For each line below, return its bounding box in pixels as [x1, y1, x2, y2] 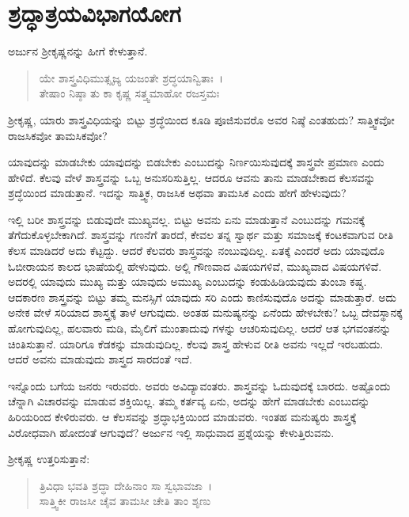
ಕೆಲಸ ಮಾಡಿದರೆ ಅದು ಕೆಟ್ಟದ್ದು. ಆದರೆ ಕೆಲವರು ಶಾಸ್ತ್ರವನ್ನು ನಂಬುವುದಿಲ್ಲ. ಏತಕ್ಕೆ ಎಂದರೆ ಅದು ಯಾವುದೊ [8, 242, 384, 259]
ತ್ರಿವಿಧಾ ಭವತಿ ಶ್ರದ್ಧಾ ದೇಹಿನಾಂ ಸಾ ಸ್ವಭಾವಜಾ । [39, 477, 213, 493]
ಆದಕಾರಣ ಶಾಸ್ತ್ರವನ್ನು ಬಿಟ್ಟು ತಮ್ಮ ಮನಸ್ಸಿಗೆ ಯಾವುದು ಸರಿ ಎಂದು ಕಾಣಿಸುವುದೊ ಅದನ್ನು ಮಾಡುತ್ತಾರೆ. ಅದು [8, 288, 397, 305]
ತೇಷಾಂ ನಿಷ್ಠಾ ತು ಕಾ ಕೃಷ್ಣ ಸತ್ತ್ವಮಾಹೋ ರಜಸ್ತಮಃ [39, 85, 220, 101]
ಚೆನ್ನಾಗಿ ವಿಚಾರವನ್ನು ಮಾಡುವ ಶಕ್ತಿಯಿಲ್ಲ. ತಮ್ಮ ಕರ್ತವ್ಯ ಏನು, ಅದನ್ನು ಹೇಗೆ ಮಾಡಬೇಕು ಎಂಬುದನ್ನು [8, 393, 370, 409]
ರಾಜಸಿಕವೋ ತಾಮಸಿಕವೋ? [8, 127, 108, 143]
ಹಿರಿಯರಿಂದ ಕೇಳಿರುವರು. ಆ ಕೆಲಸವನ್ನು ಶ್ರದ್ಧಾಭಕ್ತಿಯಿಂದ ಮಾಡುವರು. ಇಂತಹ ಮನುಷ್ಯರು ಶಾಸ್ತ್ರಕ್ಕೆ [8, 409, 357, 424]
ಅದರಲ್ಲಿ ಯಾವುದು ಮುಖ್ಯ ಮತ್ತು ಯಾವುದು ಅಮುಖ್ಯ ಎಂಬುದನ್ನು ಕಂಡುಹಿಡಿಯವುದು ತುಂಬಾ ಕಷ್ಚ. [8, 273, 367, 290]
